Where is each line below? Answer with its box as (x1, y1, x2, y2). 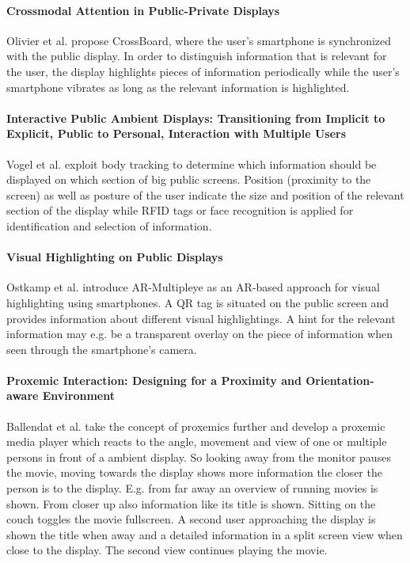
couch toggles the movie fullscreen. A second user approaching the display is (6, 511, 376, 527)
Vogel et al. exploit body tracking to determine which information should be (6, 155, 377, 172)
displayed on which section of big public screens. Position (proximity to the (6, 171, 371, 188)
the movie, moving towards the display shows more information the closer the (6, 464, 382, 481)
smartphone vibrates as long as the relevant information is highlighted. (6, 78, 350, 95)
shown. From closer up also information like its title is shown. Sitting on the (6, 495, 376, 512)
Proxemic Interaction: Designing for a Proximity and (6, 371, 302, 388)
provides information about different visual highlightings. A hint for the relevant (6, 310, 396, 326)
